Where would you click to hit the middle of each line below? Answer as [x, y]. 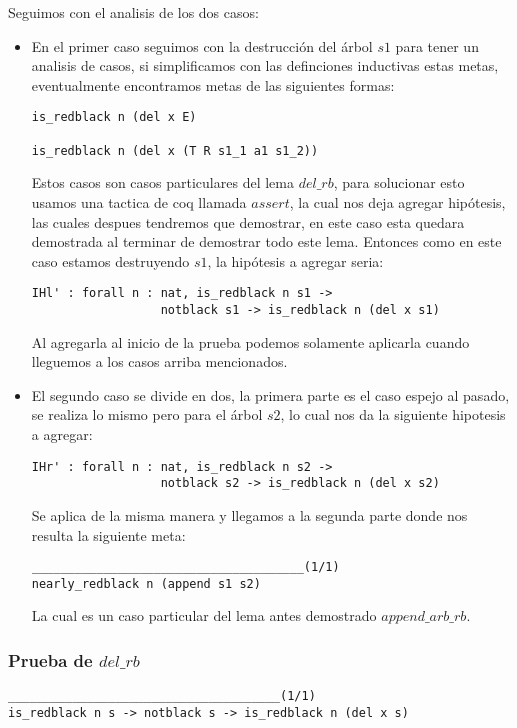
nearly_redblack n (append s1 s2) [146, 583]
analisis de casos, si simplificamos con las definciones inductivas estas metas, [265, 65]
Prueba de [50, 659]
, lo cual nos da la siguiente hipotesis [393, 414]
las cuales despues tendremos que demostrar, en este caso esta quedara [248, 221]
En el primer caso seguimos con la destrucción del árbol [202, 45]
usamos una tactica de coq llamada [139, 201]
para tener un [437, 45]
